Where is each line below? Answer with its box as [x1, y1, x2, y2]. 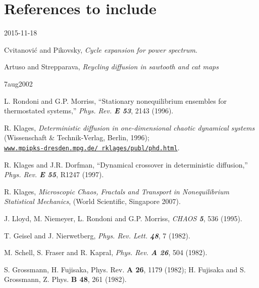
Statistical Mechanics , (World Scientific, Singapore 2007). [4, 196, 181, 207]
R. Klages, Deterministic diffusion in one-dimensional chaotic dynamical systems [4, 122, 255, 133]
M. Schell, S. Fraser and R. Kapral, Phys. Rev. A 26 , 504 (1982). [4, 247, 208, 258]
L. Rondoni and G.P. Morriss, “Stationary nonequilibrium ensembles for [4, 95, 227, 106]
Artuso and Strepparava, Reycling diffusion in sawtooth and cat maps [4, 61, 219, 72]
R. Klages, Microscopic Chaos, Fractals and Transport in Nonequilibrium [4, 186, 229, 196]
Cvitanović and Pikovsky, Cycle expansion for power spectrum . [4, 44, 197, 55]
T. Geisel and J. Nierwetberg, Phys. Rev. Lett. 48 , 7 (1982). [4, 230, 190, 240]
